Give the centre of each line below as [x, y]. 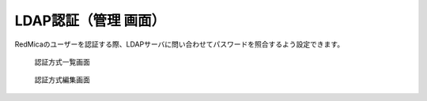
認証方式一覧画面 [62, 62]
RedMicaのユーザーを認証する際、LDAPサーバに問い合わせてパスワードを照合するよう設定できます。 [179, 44]
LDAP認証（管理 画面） [90, 21]
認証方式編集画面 [62, 80]
